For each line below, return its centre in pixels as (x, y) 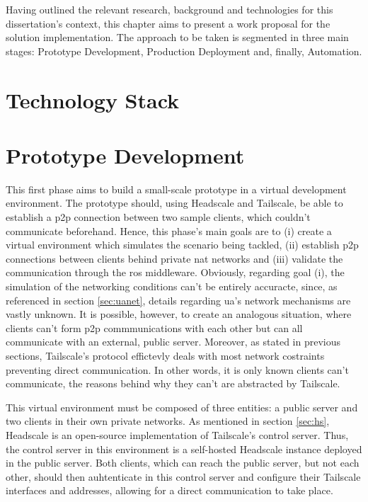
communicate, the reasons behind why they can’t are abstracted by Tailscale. (173, 383)
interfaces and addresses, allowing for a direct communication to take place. (169, 490)
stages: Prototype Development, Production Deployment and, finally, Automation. (184, 51)
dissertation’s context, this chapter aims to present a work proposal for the (168, 23)
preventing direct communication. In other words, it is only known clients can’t (177, 369)
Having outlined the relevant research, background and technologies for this (169, 9)
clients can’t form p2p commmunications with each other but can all (154, 327)
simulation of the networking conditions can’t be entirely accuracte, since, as (172, 286)
